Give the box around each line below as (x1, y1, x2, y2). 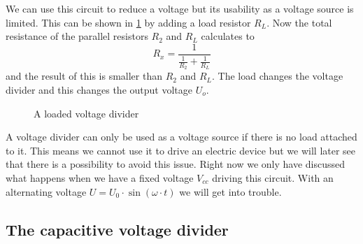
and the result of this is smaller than (6, 69, 162, 83)
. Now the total (266, 15, 332, 29)
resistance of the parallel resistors (6, 29, 148, 43)
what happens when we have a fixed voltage (6, 171, 194, 185)
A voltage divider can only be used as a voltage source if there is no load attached (6, 129, 357, 144)
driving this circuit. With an (212, 171, 334, 185)
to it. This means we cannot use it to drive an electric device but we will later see (6, 143, 356, 157)
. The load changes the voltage (212, 69, 343, 83)
